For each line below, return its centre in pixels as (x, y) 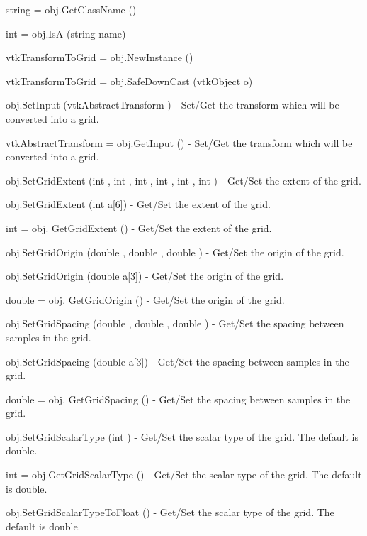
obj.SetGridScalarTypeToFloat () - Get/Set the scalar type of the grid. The (170, 512)
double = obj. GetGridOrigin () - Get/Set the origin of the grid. (145, 299)
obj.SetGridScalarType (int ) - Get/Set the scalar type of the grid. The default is (182, 436)
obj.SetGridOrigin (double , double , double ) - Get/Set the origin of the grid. (175, 252)
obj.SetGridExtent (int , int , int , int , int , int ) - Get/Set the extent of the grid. (183, 180)
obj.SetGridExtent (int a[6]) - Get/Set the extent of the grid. (138, 204)
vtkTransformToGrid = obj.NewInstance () (100, 57)
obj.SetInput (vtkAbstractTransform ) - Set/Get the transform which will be (173, 105)
